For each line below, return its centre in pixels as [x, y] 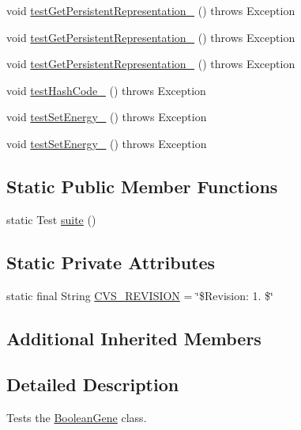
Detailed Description [93, 384]
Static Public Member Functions [142, 186]
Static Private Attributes [111, 262]
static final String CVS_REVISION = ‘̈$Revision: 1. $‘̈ [140, 295]
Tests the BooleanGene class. [77, 418]
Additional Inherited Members [134, 338]
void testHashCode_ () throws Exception [106, 90]
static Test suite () [51, 219]
